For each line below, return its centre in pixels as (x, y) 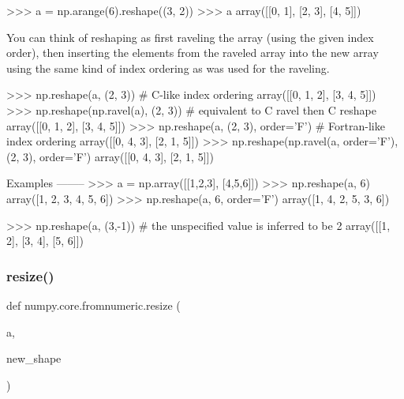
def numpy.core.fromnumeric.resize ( (94, 305)
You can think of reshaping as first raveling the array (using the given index (190, 37)
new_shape (34, 358)
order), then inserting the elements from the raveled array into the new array (193, 53)
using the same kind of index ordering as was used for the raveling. (168, 68)
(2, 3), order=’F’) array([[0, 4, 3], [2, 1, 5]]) (110, 156)
